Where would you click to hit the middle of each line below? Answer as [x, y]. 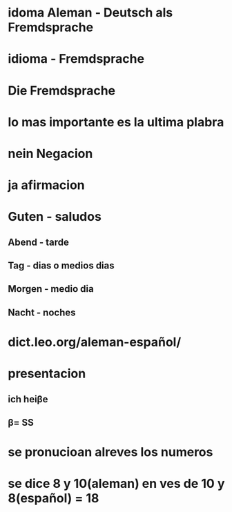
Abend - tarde [39, 242]
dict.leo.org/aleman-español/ [95, 342]
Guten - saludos [55, 217]
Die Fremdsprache [62, 90]
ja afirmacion [46, 185]
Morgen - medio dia [51, 289]
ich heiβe [28, 399]
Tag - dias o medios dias [61, 266]
